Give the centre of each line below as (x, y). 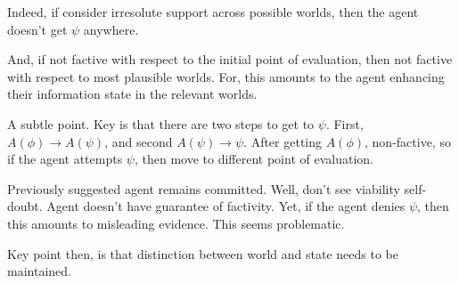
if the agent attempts (65, 159)
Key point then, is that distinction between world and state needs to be (203, 253)
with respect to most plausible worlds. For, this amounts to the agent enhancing (226, 76)
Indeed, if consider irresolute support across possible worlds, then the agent (213, 12)
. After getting (283, 141)
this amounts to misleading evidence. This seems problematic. (176, 223)
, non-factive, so (408, 141)
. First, (344, 123)
